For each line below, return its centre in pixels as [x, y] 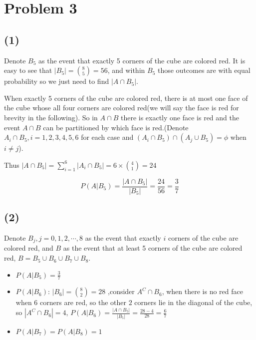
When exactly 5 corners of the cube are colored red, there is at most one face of [126, 98]
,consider [121, 291]
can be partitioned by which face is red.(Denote [116, 127]
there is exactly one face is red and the [180, 117]
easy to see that [28, 70]
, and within [126, 70]
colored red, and [29, 248]
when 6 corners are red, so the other [71, 302]
